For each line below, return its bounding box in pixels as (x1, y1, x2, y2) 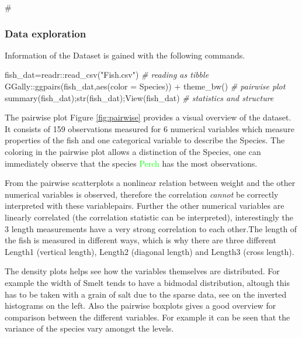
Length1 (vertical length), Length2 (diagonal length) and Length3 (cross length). (5, 245, 294, 257)
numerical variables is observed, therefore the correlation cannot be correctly (5, 188, 279, 200)
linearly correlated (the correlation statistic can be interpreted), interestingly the (5, 211, 294, 223)
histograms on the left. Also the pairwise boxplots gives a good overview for (5, 299, 276, 312)
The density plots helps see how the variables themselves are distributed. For (5, 265, 280, 277)
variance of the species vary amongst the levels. (5, 322, 174, 334)
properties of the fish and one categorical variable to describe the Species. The (5, 134, 285, 146)
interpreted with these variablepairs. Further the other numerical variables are (5, 199, 284, 212)
